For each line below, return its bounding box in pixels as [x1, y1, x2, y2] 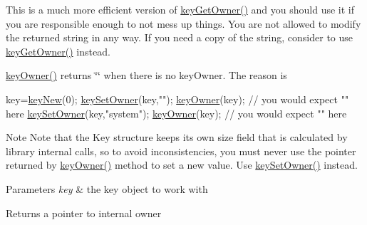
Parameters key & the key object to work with [6, 181, 208, 196]
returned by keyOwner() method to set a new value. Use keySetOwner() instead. [6, 157, 358, 172]
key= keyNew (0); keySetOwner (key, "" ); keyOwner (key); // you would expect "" [6, 91, 349, 106]
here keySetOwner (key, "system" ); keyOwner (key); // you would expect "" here [6, 105, 347, 120]
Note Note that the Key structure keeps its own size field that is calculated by [6, 130, 348, 145]
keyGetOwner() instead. [6, 43, 110, 58]
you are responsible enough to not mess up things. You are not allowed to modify [6, 16, 361, 31]
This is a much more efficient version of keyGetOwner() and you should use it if [6, 2, 355, 16]
